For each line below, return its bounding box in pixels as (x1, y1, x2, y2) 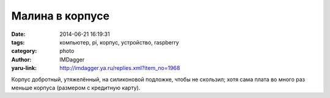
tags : (11, 38, 25, 46)
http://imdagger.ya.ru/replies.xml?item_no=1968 (59, 65, 180, 72)
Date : (11, 30, 26, 38)
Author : (11, 55, 32, 63)
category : (11, 47, 37, 55)
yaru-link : (11, 65, 37, 72)
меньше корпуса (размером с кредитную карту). (11, 84, 141, 91)
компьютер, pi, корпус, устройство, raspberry (59, 38, 180, 46)
